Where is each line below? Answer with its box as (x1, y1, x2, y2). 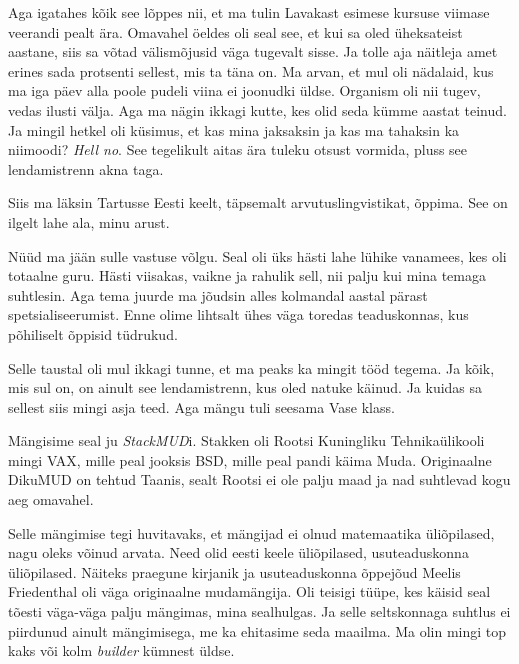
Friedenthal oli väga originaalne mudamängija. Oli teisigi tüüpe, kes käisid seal (8, 581, 491, 602)
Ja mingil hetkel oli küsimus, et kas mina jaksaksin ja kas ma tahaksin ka (8, 119, 460, 140)
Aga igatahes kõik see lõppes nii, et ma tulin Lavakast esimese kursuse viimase (8, 2, 490, 22)
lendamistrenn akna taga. (8, 158, 164, 179)
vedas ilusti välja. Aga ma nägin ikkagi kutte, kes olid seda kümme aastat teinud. (8, 99, 507, 120)
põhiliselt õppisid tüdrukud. (8, 323, 178, 344)
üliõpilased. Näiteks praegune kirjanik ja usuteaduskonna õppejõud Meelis (8, 561, 461, 582)
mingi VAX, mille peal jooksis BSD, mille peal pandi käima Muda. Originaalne (8, 449, 492, 470)
